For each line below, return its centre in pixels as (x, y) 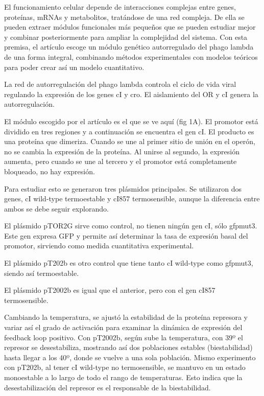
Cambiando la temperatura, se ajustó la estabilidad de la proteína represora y (126, 317)
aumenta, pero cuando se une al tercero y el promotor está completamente (121, 161)
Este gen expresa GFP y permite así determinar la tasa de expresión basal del (126, 235)
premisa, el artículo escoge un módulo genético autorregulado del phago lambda (129, 47)
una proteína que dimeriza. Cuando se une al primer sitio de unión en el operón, (130, 141)
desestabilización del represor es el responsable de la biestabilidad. (107, 387)
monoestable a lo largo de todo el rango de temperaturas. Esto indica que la (123, 377)
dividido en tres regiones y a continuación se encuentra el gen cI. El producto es (129, 131)
